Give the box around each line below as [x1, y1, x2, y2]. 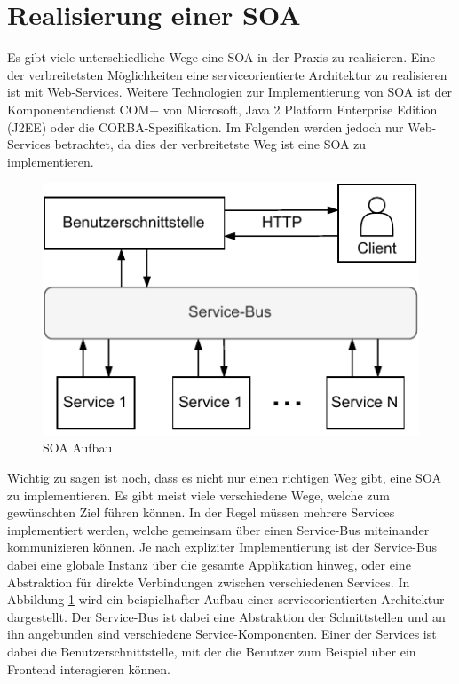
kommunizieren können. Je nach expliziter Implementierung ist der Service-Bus [7, 538, 438, 556]
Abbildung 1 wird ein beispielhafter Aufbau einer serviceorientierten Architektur [7, 590, 445, 609]
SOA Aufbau [43, 438, 113, 457]
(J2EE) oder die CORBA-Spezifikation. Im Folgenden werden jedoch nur [7, 117, 404, 136]
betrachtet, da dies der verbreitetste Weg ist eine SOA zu [54, 135, 367, 153]
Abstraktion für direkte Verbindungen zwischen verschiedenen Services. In [7, 572, 410, 591]
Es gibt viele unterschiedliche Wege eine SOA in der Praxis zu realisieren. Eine [7, 48, 436, 67]
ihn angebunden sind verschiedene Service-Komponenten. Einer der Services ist [7, 625, 437, 643]
